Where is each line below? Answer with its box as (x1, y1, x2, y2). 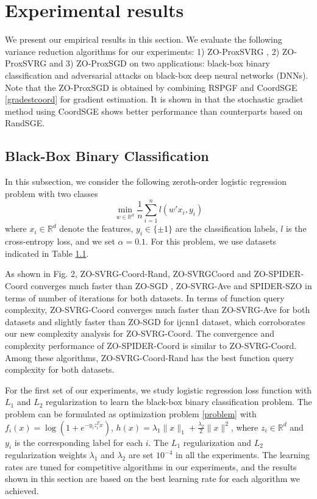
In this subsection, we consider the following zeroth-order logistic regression (5, 175, 287, 188)
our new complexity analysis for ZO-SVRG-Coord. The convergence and (5, 327, 274, 340)
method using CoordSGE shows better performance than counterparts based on (5, 104, 303, 117)
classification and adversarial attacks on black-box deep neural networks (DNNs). (5, 68, 308, 81)
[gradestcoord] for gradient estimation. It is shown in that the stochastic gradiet (5, 93, 304, 106)
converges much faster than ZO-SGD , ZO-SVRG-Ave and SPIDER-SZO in (30, 279, 312, 292)
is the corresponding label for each (14, 436, 143, 448)
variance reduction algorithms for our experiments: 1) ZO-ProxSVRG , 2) (5, 45, 280, 57)
